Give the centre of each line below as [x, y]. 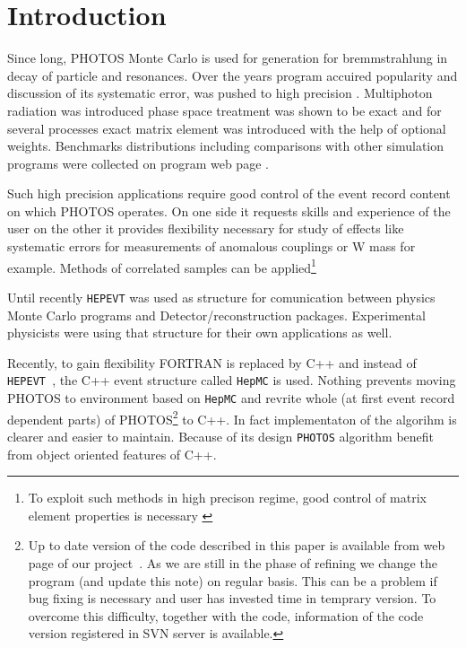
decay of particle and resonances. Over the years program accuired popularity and [233, 75]
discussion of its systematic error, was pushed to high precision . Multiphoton [220, 93]
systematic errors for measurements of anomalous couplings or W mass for [211, 246]
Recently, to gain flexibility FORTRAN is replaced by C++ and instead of [212, 362]
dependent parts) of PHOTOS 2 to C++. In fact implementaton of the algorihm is [232, 417]
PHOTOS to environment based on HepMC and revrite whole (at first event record [231, 398]
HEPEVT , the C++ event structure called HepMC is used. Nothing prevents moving [232, 380]
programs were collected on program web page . [138, 163]
